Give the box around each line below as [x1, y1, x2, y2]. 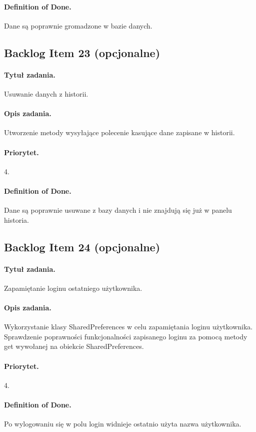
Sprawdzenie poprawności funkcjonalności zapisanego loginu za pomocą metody [4, 331, 247, 341]
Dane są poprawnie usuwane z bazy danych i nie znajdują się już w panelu [4, 205, 232, 215]
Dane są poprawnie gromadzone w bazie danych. [4, 20, 152, 31]
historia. [4, 214, 29, 225]
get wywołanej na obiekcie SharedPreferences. [4, 341, 144, 351]
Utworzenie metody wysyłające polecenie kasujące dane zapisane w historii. [4, 127, 235, 138]
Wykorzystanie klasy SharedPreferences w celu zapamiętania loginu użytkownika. [4, 321, 253, 332]
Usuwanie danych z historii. [4, 88, 88, 99]
